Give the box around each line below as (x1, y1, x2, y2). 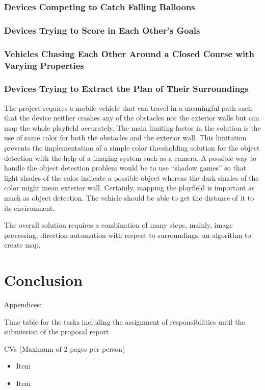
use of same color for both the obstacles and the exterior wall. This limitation (4, 132, 247, 143)
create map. (4, 239, 41, 250)
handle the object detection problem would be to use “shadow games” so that (4, 162, 247, 173)
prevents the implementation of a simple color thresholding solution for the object (4, 142, 260, 153)
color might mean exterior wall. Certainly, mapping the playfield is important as (4, 182, 255, 193)
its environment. (4, 202, 55, 213)
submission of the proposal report (4, 326, 109, 337)
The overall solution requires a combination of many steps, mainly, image (4, 220, 233, 230)
